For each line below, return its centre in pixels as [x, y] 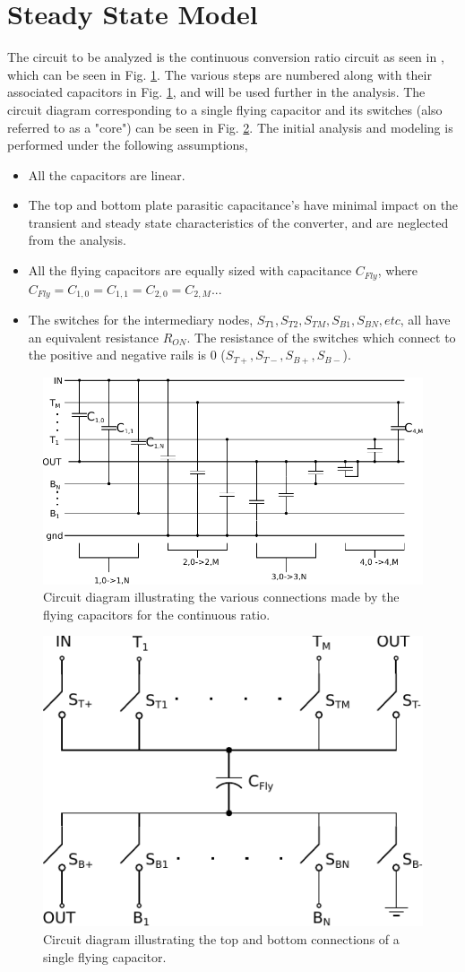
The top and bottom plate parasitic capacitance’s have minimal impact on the [243, 205]
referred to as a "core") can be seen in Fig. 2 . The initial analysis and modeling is [230, 127]
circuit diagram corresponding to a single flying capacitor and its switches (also [225, 109]
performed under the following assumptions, [128, 145]
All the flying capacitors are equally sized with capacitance [190, 270]
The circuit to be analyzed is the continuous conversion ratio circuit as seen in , [226, 57]
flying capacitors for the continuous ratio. [157, 614]
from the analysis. [77, 240]
